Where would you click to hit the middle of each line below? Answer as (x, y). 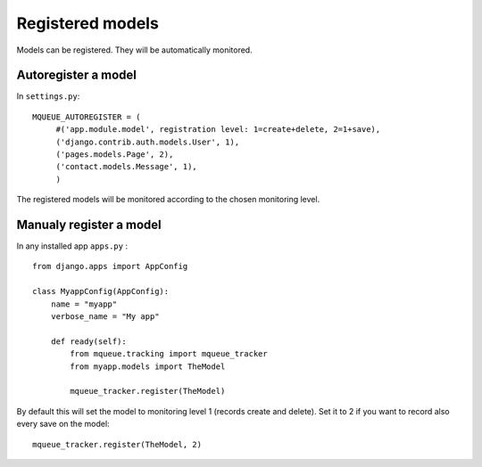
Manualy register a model (89, 225)
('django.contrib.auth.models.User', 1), (148, 142)
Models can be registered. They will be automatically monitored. (135, 50)
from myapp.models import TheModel (148, 366)
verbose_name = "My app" (105, 317)
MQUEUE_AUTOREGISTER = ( (87, 117)
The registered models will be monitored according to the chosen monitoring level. (168, 200)
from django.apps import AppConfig (110, 266)
